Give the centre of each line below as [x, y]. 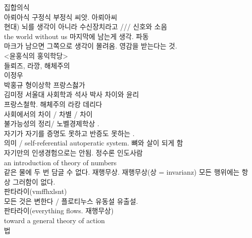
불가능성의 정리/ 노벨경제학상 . [52, 123]
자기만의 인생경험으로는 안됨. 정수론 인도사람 [74, 152]
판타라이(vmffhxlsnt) [36, 191]
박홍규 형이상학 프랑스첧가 [45, 84]
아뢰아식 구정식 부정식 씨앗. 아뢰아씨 [61, 17]
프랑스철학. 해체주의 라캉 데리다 [53, 104]
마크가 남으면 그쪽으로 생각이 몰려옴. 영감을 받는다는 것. [91, 46]
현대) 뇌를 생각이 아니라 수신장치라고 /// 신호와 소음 [86, 26]
